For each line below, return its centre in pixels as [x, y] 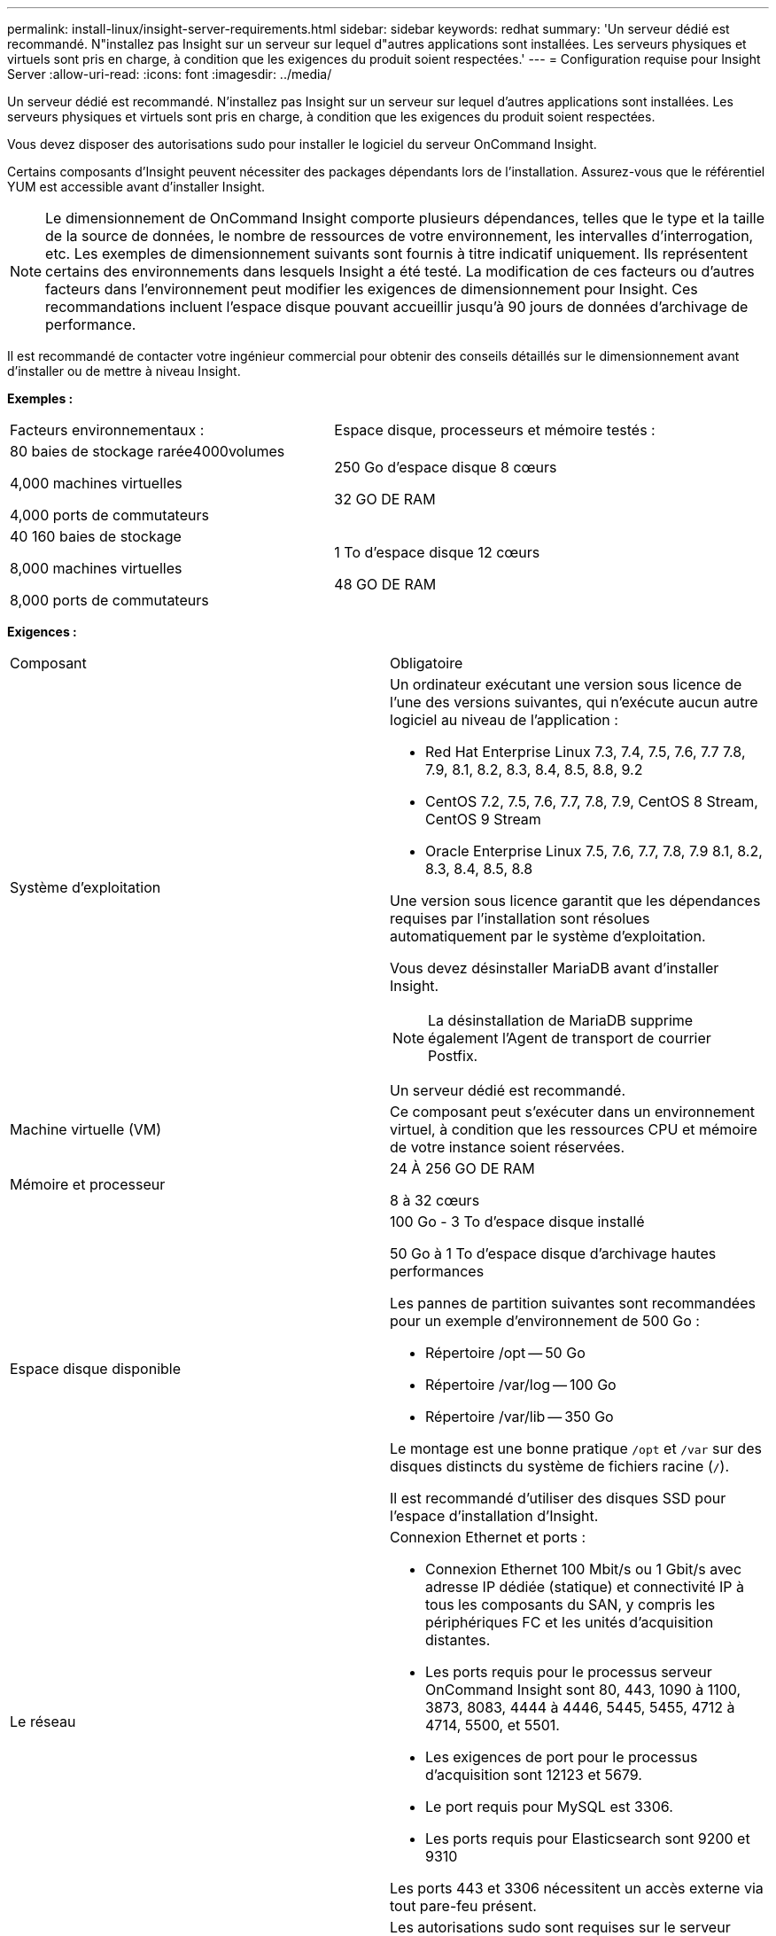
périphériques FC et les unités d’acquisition [570, 1622]
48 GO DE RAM [385, 584]
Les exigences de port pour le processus [562, 1757]
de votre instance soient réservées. [508, 1147]
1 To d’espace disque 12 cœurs [437, 552]
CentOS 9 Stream [483, 819]
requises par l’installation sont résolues [520, 918]
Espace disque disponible [96, 1369]
